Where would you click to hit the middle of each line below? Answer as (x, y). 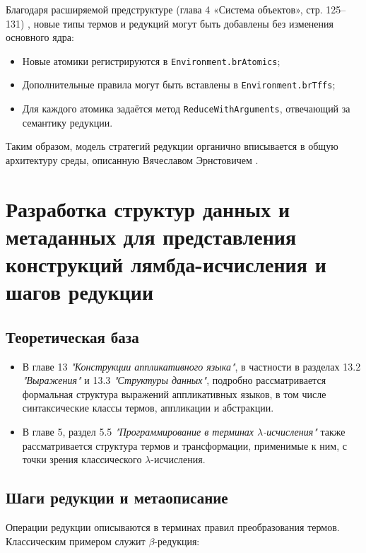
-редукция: (177, 541)
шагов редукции (80, 292)
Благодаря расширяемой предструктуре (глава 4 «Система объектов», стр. (164, 9)
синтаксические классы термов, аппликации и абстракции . (148, 408)
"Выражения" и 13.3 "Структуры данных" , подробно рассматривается (174, 380)
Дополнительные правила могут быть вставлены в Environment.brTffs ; (179, 85)
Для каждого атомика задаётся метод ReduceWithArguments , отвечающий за (186, 109)
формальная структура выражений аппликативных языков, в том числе (174, 394)
